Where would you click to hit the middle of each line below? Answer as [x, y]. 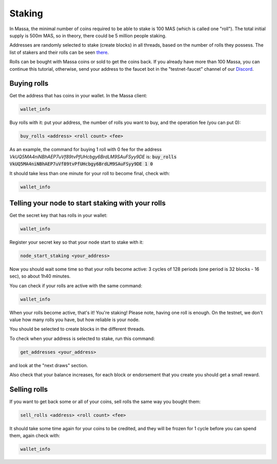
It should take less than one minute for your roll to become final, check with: [90, 173]
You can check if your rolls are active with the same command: [76, 286]
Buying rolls [29, 84]
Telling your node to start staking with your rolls [88, 203]
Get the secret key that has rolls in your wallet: [58, 215]
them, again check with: [35, 436]
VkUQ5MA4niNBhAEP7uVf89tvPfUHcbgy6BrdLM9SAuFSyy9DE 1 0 [81, 164]
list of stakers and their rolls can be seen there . [59, 52]
